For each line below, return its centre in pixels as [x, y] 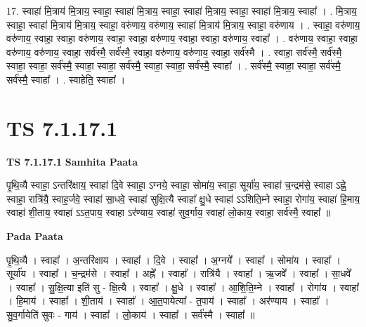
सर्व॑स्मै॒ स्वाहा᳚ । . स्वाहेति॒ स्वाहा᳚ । [66, 79]
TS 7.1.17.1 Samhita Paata [72, 161]
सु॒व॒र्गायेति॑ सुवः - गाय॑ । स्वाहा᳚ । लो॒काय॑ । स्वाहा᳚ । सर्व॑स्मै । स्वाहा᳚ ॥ [131, 315]
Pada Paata [35, 236]
